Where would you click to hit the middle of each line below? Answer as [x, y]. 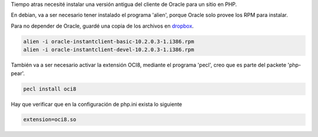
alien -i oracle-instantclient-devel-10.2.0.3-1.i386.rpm [109, 50]
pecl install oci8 [50, 89]
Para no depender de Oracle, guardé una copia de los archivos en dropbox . [102, 26]
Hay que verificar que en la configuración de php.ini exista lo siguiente [97, 104]
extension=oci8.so [50, 120]
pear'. [18, 73]
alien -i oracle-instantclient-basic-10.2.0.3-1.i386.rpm [109, 41]
